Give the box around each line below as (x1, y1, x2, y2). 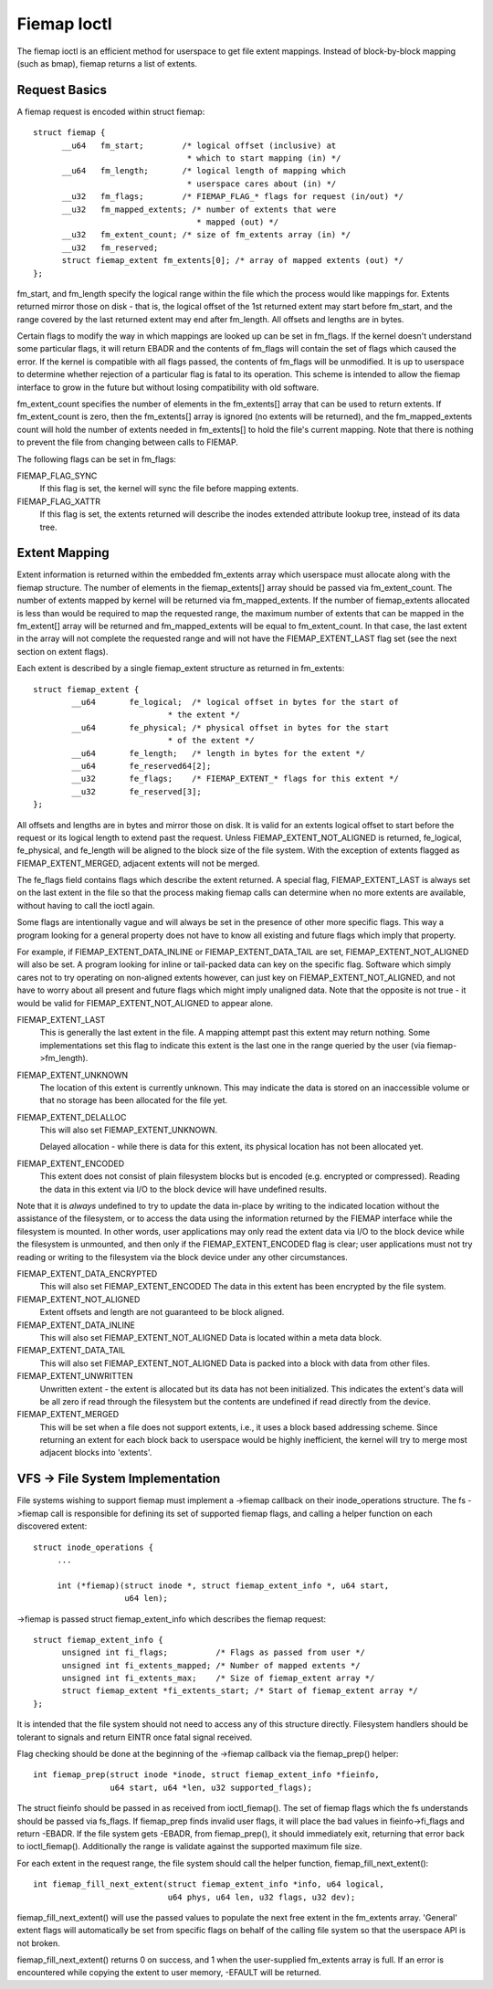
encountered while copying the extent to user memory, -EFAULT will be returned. (16, 1967, 321, 1978)
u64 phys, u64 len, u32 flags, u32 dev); (167, 1891, 356, 1902)
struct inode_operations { (33, 1542, 154, 1552)
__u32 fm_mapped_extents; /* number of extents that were (61, 204, 337, 215)
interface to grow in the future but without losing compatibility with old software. (16, 382, 320, 393)
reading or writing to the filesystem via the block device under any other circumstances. (16, 1251, 349, 1262)
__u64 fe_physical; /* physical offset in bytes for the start (71, 722, 390, 732)
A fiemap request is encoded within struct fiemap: (16, 106, 205, 117)
